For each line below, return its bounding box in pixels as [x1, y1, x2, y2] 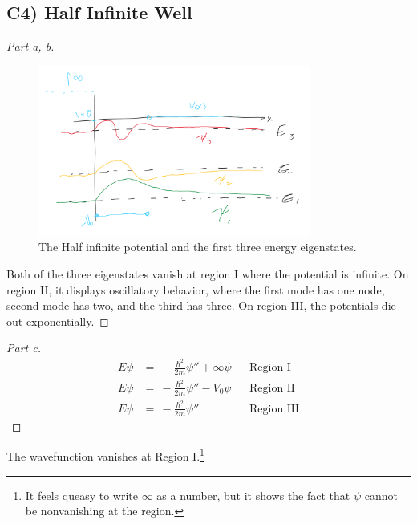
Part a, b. [6, 38, 55, 55]
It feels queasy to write [25, 486, 138, 503]
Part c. [6, 339, 41, 356]
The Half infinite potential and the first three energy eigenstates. [38, 238, 357, 255]
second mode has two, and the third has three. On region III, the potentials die [6, 297, 396, 314]
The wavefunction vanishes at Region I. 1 [6, 445, 204, 464]
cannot [364, 486, 398, 503]
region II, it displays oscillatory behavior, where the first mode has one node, [6, 281, 385, 298]
